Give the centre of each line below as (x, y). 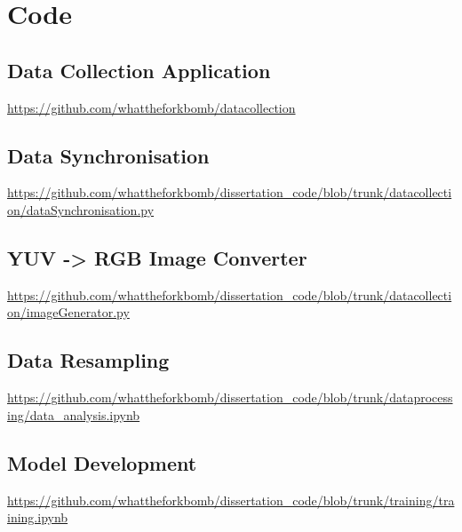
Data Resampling (88, 360)
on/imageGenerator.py (68, 312)
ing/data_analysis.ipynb (74, 414)
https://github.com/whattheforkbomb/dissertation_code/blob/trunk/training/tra (231, 500)
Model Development (102, 462)
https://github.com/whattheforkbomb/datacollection (151, 107)
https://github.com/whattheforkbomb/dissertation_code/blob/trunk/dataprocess (230, 397)
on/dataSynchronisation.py (81, 209)
